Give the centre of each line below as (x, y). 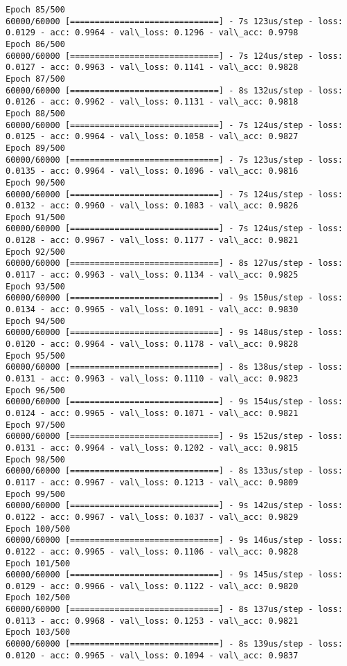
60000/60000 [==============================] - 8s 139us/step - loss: (174, 644)
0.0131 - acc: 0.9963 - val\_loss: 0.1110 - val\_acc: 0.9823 (152, 379)
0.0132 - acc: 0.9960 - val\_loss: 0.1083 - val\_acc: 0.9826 (152, 206)
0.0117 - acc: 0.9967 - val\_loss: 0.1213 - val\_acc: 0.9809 (152, 482)
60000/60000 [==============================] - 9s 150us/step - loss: (174, 298)
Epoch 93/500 (35, 286)
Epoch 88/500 (35, 113)
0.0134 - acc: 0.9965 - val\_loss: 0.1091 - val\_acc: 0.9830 (152, 310)
